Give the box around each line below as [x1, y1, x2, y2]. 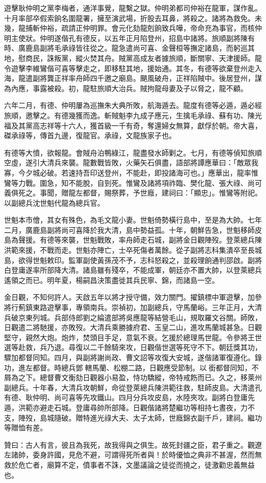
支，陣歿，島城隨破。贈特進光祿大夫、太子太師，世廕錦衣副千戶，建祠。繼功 [4, 412, 262, 423]
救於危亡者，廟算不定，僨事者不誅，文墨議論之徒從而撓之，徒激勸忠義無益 [4, 459, 255, 470]
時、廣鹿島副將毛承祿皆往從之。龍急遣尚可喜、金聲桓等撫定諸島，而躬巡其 [4, 42, 255, 53]
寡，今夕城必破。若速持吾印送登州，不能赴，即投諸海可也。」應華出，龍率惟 [4, 167, 258, 178]
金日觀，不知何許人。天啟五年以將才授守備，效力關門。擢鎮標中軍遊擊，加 [4, 292, 255, 302]
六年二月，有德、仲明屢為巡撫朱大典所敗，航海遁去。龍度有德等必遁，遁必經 [4, 100, 262, 111]
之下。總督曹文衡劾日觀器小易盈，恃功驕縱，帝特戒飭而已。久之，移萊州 [18, 372, 262, 383]
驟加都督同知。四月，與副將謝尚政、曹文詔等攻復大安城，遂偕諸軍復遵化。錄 [4, 352, 262, 362]
